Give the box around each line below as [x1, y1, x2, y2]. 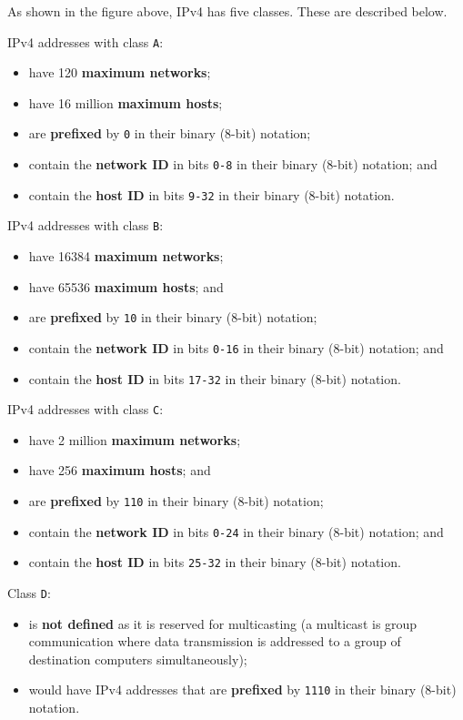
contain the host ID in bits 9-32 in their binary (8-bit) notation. [28, 185, 395, 204]
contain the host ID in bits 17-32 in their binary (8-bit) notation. [28, 369, 401, 388]
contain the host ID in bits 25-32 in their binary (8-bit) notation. [28, 553, 401, 572]
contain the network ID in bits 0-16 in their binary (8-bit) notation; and [28, 338, 444, 357]
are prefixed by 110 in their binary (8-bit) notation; [28, 492, 324, 511]
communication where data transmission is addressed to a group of [28, 632, 401, 651]
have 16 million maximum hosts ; [28, 93, 223, 112]
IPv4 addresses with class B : [7, 216, 164, 235]
